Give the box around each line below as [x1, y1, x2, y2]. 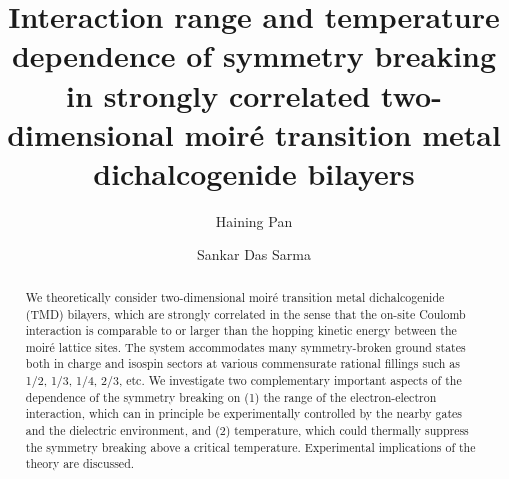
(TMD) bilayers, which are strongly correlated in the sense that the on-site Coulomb [25, 305, 466, 322]
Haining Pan [215, 210, 293, 231]
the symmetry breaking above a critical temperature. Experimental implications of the [25, 438, 476, 455]
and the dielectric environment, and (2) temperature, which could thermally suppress [25, 422, 469, 439]
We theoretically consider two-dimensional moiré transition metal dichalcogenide [25, 288, 445, 305]
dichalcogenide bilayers [93, 152, 415, 193]
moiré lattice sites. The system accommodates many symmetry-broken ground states [25, 338, 466, 355]
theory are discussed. [25, 455, 135, 472]
